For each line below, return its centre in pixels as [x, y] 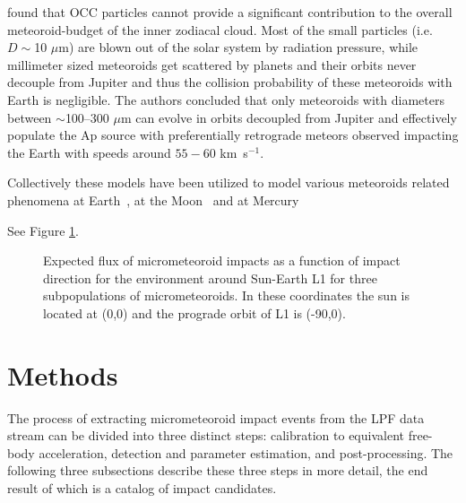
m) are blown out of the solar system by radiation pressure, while [238, 47]
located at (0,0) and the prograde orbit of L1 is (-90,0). [194, 312]
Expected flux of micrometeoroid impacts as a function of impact [222, 260]
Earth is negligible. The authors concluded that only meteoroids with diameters [226, 99]
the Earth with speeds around [89, 152]
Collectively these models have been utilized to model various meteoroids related [229, 182]
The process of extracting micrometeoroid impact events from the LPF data [216, 417]
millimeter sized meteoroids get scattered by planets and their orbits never [212, 64]
